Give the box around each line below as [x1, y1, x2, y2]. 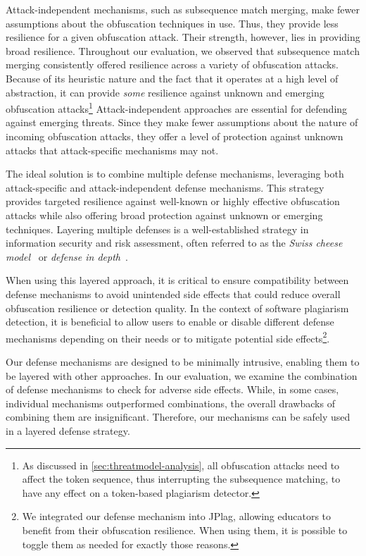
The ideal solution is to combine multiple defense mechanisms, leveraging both [6, 166, 344, 181]
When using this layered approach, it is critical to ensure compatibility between [6, 273, 349, 288]
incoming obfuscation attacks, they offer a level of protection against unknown [6, 129, 343, 143]
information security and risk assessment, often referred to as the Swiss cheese [6, 235, 343, 250]
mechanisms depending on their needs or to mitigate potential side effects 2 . [6, 328, 330, 345]
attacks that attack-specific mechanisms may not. [6, 142, 219, 157]
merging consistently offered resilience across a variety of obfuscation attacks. [6, 57, 339, 72]
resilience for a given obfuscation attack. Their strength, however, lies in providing [6, 30, 360, 44]
